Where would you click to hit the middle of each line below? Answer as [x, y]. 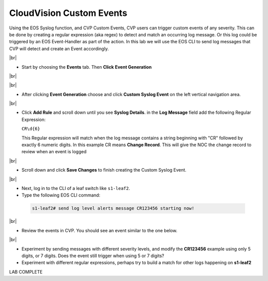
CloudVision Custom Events [68, 13]
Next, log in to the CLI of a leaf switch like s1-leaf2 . [76, 188]
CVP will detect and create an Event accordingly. [59, 48]
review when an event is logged [54, 152]
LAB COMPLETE [26, 272]
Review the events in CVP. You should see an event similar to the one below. [100, 230]
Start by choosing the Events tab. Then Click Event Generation [87, 67]
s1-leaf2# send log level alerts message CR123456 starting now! [113, 208]
